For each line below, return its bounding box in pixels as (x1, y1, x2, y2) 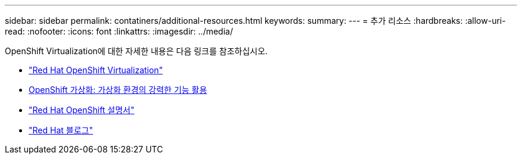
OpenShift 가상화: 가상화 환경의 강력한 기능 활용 (29, 85, 207, 95)
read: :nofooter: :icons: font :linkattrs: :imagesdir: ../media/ (5, 26, 233, 36)
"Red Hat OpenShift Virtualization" (29, 65, 163, 75)
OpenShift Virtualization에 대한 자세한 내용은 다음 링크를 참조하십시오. (5, 46, 268, 56)
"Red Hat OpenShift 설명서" (29, 105, 135, 115)
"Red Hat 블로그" (29, 125, 93, 135)
